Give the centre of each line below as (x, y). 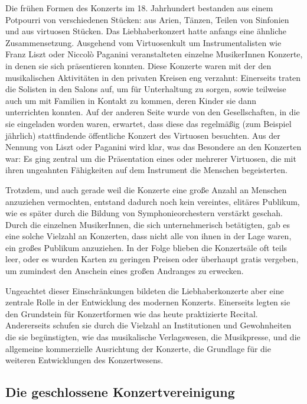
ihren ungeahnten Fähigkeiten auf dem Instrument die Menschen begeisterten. (146, 170)
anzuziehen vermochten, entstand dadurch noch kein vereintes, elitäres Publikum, (153, 201)
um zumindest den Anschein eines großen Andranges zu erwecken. (125, 271)
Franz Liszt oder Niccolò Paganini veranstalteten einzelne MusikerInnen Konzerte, (154, 54)
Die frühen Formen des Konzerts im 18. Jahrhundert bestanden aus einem (139, 8)
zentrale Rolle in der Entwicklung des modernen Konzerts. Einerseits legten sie (148, 302)
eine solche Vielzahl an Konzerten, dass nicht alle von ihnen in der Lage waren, (148, 236)
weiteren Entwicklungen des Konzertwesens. (84, 360)
